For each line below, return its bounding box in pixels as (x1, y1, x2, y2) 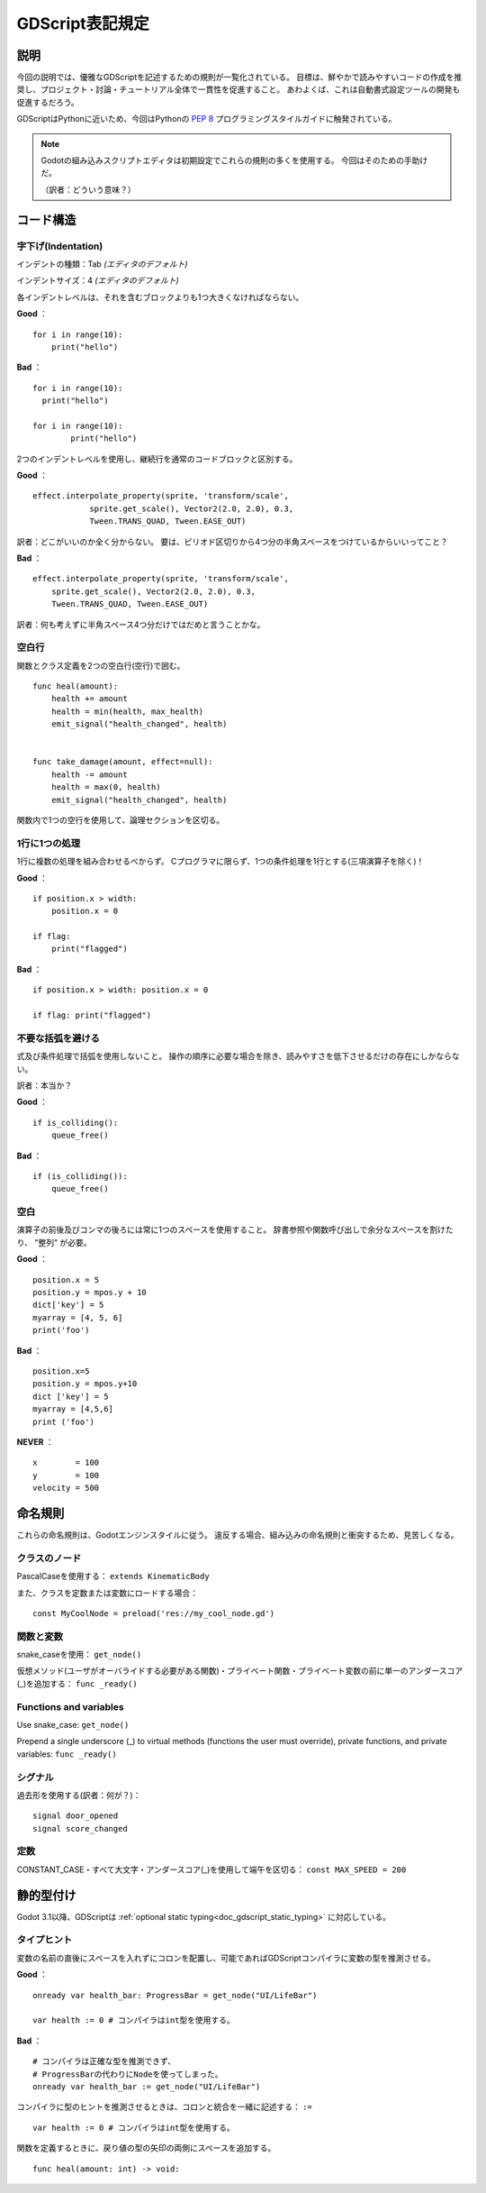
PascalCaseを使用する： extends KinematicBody (16, 1571, 211, 1582)
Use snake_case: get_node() (16, 1719, 130, 1730)
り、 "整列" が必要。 (16, 1237, 92, 1247)
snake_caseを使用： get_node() (16, 1649, 142, 1660)
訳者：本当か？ (16, 1080, 72, 1091)
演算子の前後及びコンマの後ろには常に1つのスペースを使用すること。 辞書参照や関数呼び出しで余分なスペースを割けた (16, 1224, 454, 1235)
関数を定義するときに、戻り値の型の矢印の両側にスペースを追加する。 (16, 2143, 276, 2153)
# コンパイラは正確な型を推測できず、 (32, 2056, 175, 2067)
